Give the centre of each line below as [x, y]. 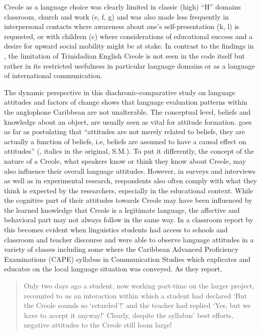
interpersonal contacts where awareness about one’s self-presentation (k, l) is [122, 26]
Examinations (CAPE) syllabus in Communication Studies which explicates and [127, 259]
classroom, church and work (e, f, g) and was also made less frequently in [116, 16]
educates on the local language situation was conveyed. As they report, [113, 269]
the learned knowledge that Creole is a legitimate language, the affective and [122, 210]
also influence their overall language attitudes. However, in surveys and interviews [130, 171]
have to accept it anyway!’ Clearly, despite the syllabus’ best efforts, [128, 315]
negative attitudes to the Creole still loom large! [98, 325]
